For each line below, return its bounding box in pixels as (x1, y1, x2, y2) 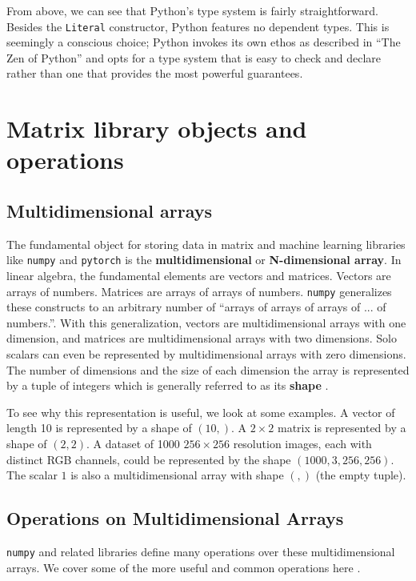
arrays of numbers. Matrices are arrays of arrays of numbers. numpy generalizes (6, 282, 392, 299)
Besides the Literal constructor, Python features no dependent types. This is (6, 18, 390, 34)
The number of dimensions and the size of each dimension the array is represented (6, 361, 410, 378)
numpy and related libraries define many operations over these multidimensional (6, 543, 395, 560)
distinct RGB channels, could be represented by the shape (6, 451, 291, 467)
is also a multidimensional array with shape (70, 467, 284, 483)
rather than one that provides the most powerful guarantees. (6, 65, 303, 82)
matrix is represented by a (278, 419, 406, 436)
